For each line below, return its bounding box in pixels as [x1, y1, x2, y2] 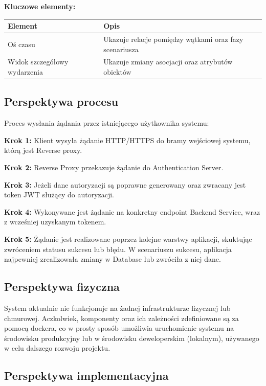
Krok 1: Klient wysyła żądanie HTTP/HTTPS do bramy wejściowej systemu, [4, 134, 251, 145]
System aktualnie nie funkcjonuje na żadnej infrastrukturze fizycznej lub [4, 303, 231, 313]
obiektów [103, 66, 131, 77]
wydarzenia [8, 66, 43, 77]
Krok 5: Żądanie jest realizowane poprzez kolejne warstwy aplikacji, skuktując [4, 234, 252, 244]
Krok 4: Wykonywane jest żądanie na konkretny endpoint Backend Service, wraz [4, 206, 260, 217]
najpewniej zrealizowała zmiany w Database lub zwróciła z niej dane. [4, 254, 221, 264]
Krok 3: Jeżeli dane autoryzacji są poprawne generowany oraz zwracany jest [4, 179, 246, 190]
